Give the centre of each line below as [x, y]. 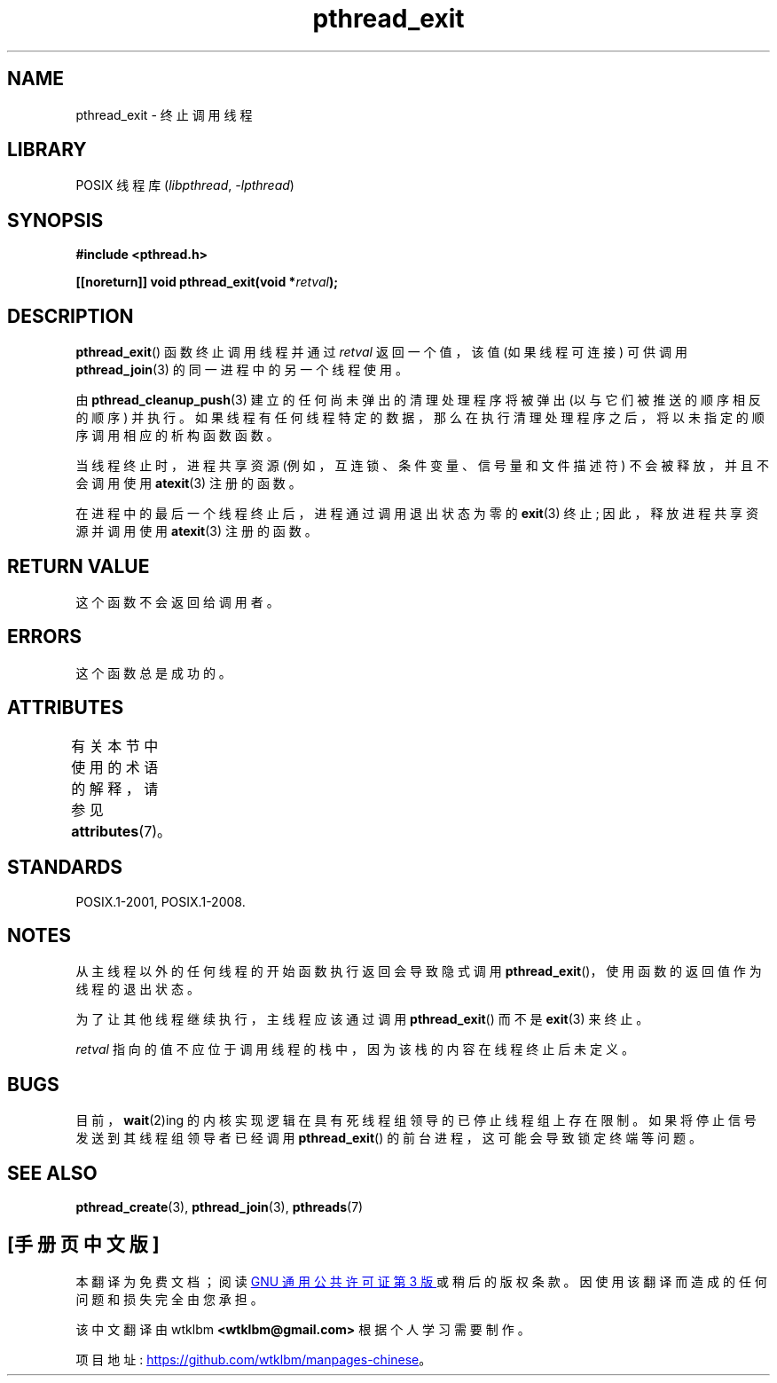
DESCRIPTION [71, 316]
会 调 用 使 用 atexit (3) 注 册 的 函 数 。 [188, 483]
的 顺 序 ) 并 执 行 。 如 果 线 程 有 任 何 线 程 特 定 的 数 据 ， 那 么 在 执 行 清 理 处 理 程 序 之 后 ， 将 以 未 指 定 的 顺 [420, 418]
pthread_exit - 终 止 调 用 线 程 [164, 114]
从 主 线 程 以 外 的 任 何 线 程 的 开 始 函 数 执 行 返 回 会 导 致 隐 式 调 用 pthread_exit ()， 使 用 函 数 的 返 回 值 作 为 [419, 971]
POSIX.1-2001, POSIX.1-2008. [161, 901]
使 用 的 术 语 [115, 767]
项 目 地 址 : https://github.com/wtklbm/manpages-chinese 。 [254, 1359]
